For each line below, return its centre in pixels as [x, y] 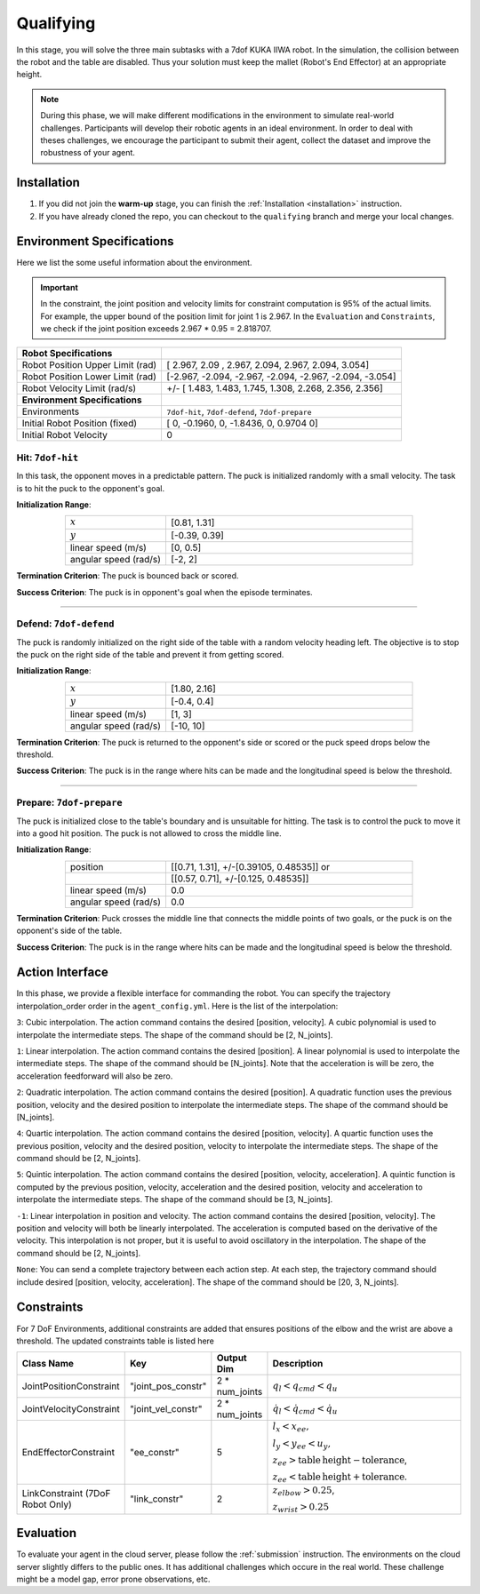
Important [60, 287]
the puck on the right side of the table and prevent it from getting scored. [150, 655]
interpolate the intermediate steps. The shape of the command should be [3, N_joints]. [175, 1199]
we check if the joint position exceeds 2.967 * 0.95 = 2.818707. [156, 329]
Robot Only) [47, 1504]
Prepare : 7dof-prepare [70, 802]
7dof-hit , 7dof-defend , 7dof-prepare [239, 411]
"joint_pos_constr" [168, 1386]
